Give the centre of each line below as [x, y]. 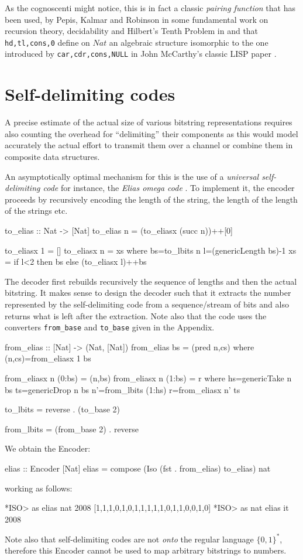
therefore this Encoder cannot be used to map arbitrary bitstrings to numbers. [146, 550]
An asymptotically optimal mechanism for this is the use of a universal [132, 176]
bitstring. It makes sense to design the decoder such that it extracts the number [148, 293]
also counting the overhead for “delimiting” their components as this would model [151, 133]
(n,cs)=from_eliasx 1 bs [48, 358]
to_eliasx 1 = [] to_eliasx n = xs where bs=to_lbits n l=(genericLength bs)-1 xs [151, 250]
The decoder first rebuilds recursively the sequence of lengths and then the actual [151, 281]
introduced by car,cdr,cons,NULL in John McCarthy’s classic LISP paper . [141, 54]
